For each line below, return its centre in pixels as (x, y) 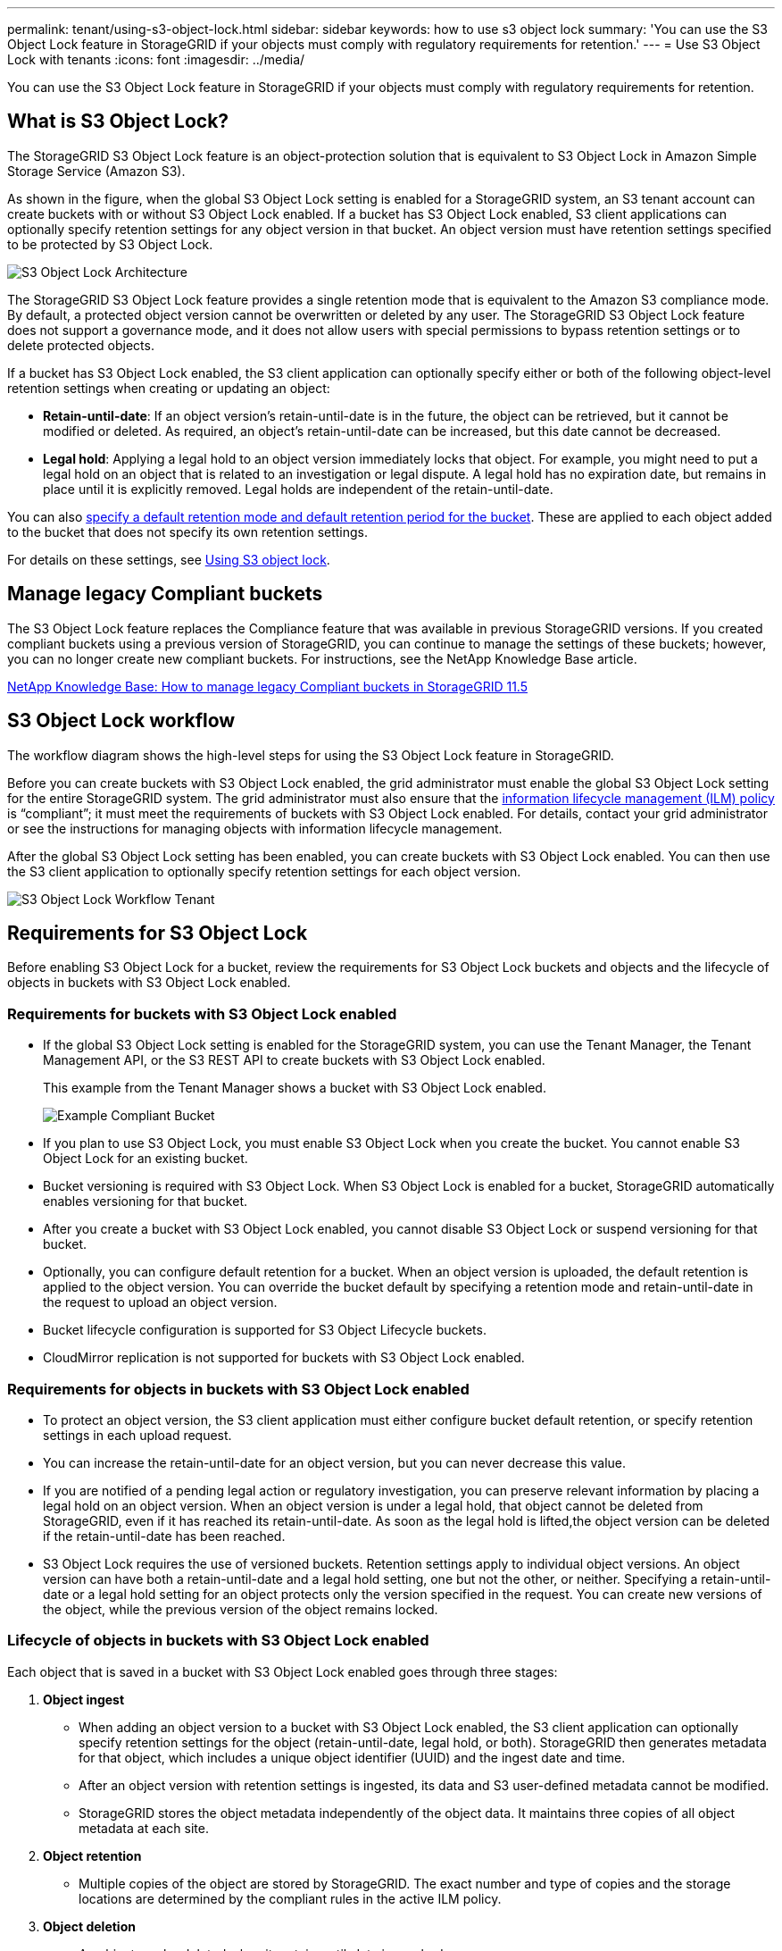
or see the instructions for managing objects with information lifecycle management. (255, 828)
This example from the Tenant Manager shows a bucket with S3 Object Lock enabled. (295, 1088)
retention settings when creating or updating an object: (169, 388)
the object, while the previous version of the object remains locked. (241, 1609)
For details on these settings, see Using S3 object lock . (169, 559)
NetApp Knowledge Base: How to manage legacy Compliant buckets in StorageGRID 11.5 (267, 686)
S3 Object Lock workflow (121, 721)
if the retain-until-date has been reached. (164, 1536)
